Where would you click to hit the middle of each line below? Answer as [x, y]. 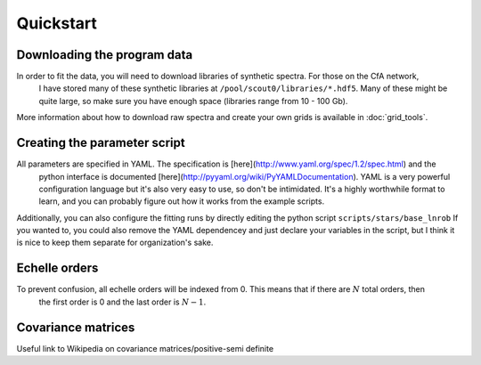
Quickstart [57, 23]
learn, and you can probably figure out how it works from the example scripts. [182, 201]
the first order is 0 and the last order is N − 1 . [122, 302]
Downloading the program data [105, 55]
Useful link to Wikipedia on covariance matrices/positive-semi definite [145, 348]
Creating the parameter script [101, 143]
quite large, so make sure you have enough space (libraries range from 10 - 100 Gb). [193, 101]
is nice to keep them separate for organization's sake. [115, 243]
